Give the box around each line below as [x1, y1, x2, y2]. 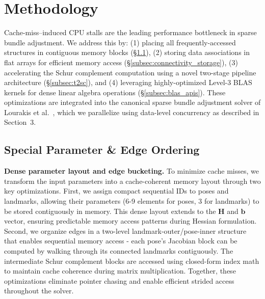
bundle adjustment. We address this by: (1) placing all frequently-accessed [4, 37, 236, 47]
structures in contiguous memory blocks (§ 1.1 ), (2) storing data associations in [4, 47, 250, 58]
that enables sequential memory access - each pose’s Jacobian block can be [4, 235, 237, 246]
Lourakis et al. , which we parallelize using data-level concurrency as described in [4, 106, 259, 117]
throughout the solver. [4, 285, 74, 296]
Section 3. [4, 117, 36, 127]
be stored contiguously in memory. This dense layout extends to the [4, 205, 216, 216]
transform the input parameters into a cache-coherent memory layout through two [4, 175, 261, 186]
